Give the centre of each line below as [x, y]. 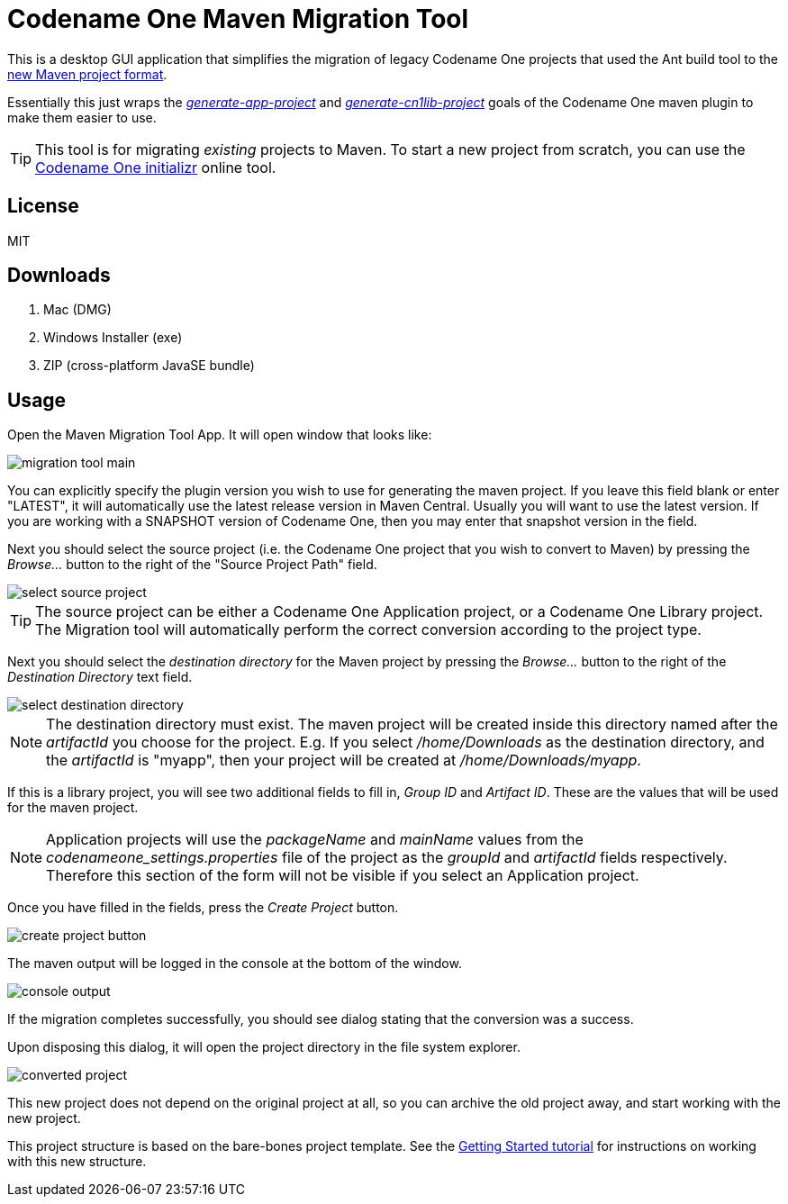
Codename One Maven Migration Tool [238, 19]
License [43, 206]
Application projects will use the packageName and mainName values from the [315, 840]
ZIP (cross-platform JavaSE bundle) [149, 366]
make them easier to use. [82, 117]
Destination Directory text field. [100, 677]
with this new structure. [77, 1162]
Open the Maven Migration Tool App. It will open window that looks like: [220, 435]
